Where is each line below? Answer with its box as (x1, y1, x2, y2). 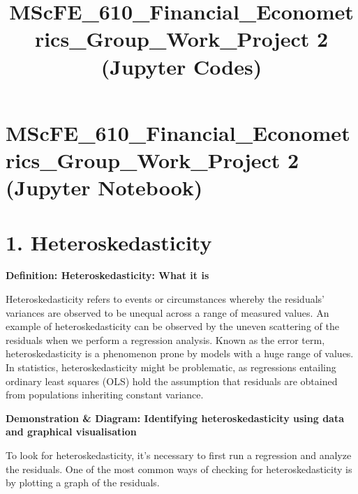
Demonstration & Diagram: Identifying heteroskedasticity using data (6, 410, 345, 425)
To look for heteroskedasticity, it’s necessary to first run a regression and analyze (6, 447, 352, 462)
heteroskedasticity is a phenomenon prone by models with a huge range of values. (6, 346, 354, 361)
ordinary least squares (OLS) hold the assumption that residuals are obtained (6, 373, 338, 388)
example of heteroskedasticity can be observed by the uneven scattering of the (6, 319, 339, 334)
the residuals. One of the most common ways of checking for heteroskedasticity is (6, 461, 352, 476)
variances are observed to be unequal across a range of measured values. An (6, 305, 329, 320)
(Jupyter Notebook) (6, 173, 203, 202)
